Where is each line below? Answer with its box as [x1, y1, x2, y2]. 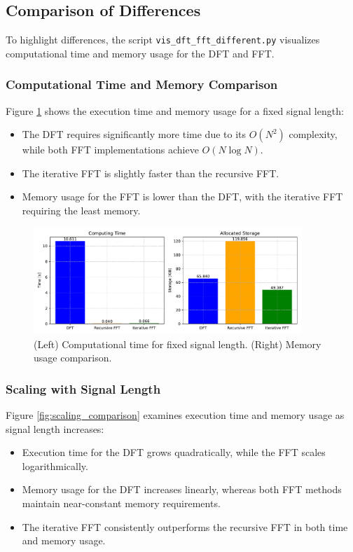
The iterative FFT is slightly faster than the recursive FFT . [22, 165, 279, 180]
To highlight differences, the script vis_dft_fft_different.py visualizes [6, 32, 320, 47]
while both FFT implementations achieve [22, 142, 199, 157]
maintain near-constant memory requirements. [22, 496, 221, 511]
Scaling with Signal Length [6, 380, 161, 397]
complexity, [289, 127, 338, 142]
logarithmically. [22, 458, 88, 473]
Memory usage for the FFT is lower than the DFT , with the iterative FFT [22, 189, 343, 204]
